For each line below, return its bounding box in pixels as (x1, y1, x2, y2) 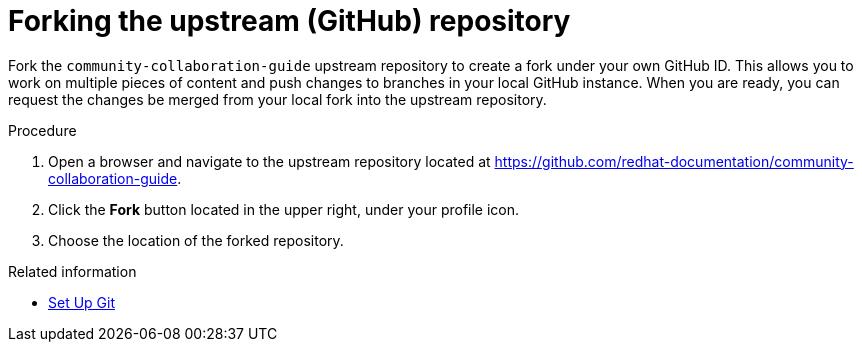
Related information (8, 262, 137, 280)
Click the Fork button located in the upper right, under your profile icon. (48, 200, 520, 218)
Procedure (8, 121, 77, 139)
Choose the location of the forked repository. (48, 231, 344, 249)
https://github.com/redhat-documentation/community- (494, 152, 854, 170)
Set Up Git (48, 293, 116, 311)
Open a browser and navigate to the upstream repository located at (48, 152, 491, 170)
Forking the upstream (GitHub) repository (8, 4, 571, 38)
